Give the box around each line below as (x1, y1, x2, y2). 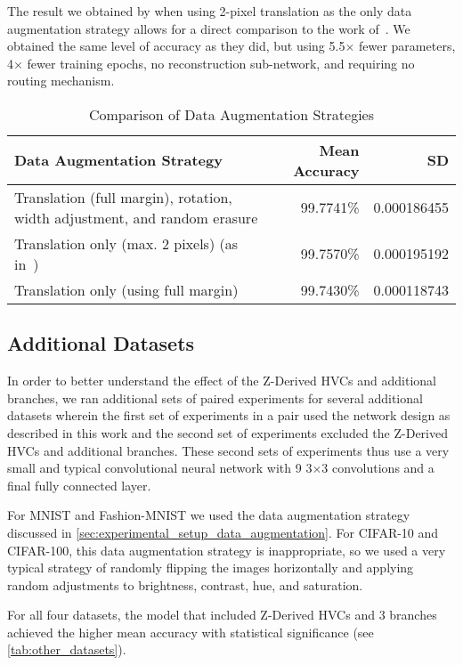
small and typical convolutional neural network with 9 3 (7, 458, 313, 477)
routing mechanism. (7, 71, 115, 90)
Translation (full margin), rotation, (14, 186, 232, 207)
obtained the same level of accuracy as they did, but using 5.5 (7, 36, 345, 55)
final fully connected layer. (7, 475, 151, 494)
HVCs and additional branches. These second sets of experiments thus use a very (7, 441, 450, 459)
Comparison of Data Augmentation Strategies (88, 103, 375, 125)
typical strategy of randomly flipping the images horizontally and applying (7, 558, 414, 577)
